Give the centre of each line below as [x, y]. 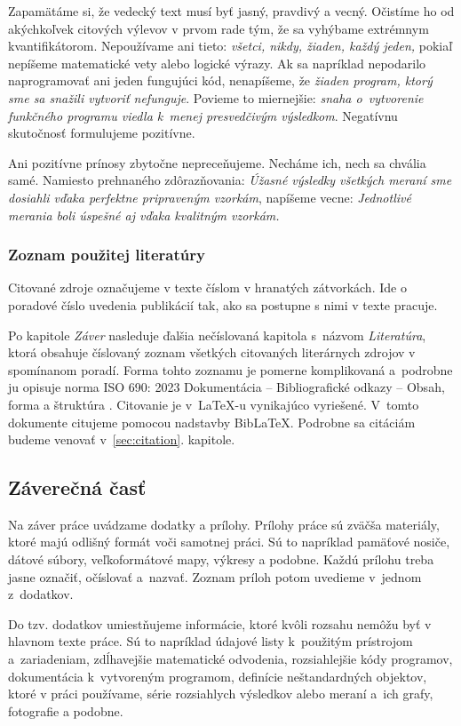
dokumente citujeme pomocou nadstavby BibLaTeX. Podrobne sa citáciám [212, 422]
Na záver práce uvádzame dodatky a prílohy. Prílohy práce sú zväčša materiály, [224, 524]
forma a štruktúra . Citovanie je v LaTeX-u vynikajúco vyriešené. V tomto [214, 404]
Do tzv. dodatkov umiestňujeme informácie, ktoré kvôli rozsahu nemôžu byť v [220, 623]
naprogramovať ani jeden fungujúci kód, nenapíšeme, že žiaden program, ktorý [220, 80]
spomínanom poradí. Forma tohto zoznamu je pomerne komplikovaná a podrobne [230, 369]
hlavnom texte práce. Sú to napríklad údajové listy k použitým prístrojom [211, 641]
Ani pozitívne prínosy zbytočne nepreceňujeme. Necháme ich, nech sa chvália [217, 162]
